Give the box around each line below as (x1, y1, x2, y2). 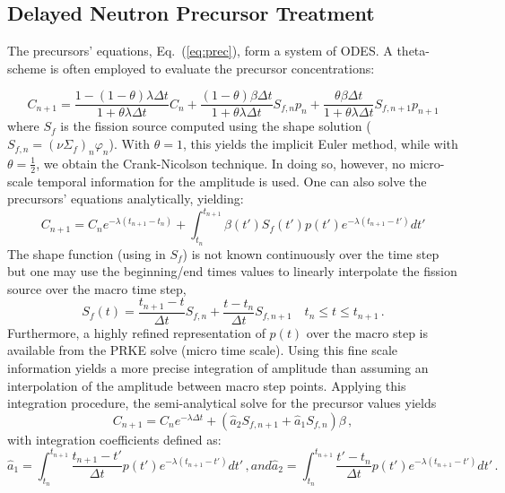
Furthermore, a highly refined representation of (7, 323, 266, 342)
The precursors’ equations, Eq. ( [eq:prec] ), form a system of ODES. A (7, 41, 393, 60)
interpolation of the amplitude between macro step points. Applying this (7, 376, 406, 394)
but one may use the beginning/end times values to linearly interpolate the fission (7, 262, 457, 281)
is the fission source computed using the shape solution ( (60, 117, 371, 135)
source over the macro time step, (7, 279, 187, 298)
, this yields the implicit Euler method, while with (182, 134, 458, 153)
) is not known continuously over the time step (182, 244, 440, 263)
